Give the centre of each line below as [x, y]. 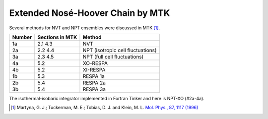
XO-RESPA [95, 63]
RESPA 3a [94, 89]
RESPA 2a [94, 83]
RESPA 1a [94, 76]
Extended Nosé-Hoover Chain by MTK [90, 13]
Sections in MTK [57, 37]
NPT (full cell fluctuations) [113, 57]
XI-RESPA [94, 69]
